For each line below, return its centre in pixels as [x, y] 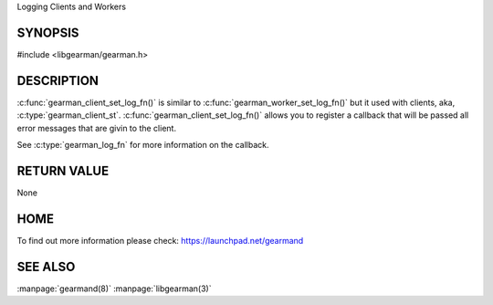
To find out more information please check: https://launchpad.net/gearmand [160, 240]
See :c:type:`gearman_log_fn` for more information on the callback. [143, 144]
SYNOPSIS [48, 32]
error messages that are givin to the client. [97, 128]
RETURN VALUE [63, 170]
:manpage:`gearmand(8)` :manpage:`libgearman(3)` [114, 289]
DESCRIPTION [58, 81]
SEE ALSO [46, 266]
